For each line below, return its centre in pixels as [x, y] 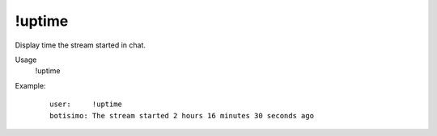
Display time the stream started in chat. [80, 45]
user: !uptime [86, 104]
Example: [30, 85]
